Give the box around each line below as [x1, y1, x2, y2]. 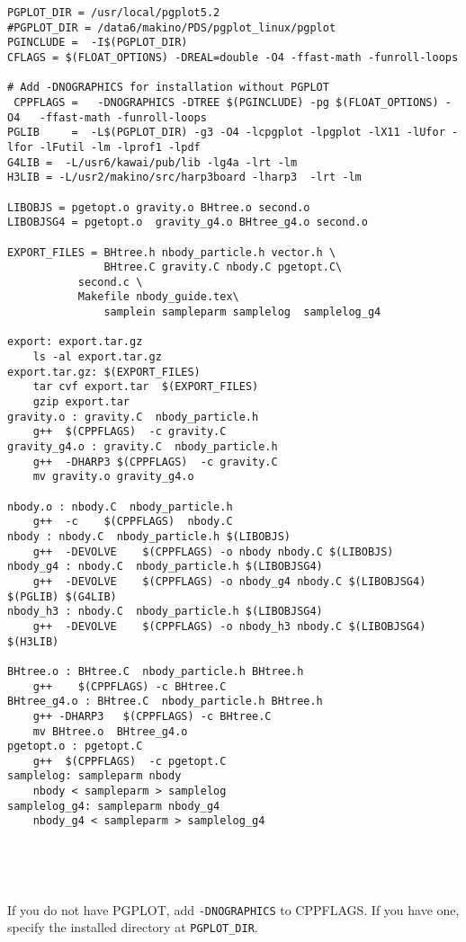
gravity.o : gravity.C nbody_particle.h [7, 410, 259, 423]
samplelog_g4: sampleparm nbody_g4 [7, 799, 220, 813]
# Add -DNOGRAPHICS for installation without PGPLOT [7, 81, 329, 94]
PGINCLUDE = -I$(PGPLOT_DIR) [7, 36, 188, 49]
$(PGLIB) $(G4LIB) [7, 590, 117, 603]
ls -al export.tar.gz [32, 351, 162, 364]
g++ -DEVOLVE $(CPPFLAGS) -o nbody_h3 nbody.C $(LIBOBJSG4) [32, 619, 426, 633]
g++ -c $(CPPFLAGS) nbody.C [32, 515, 233, 529]
